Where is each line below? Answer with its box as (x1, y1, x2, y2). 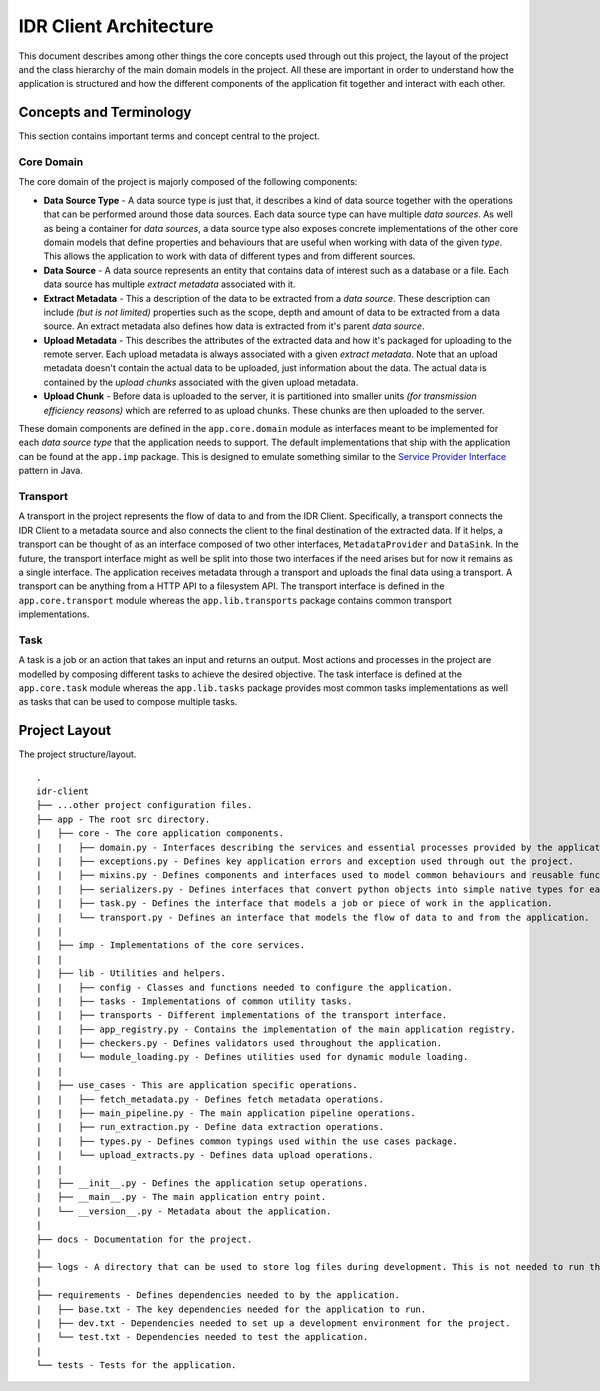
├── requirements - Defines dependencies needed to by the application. (36, 1290, 400, 1301)
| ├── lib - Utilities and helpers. (36, 968, 227, 979)
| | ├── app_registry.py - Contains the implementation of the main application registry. (36, 1023, 517, 1035)
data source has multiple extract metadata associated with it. (43, 278, 296, 290)
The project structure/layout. (18, 748, 137, 760)
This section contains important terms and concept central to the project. (18, 130, 320, 142)
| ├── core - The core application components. (36, 828, 285, 839)
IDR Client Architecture (18, 15, 214, 37)
